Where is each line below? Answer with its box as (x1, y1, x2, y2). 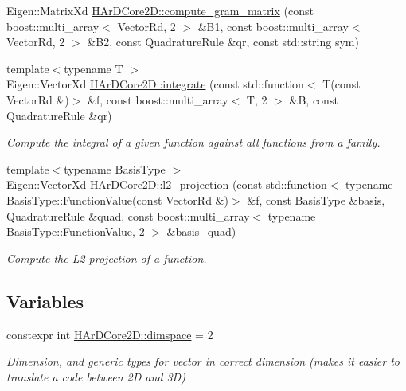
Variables (6, 288, 84, 313)
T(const (322, 76, 361, 92)
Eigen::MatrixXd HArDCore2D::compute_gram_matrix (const (6, 2, 314, 18)
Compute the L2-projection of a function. (6, 249, 207, 266)
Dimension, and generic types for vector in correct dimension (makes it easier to (6, 353, 400, 369)
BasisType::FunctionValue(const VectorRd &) (6, 191, 228, 208)
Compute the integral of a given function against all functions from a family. (6, 134, 381, 151)
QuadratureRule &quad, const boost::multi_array (6, 207, 250, 224)
